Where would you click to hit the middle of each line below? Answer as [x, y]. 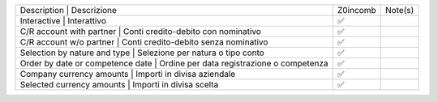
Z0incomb [356, 10]
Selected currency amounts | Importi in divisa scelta [119, 85]
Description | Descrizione [69, 10]
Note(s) [400, 10]
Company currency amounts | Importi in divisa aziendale [128, 74]
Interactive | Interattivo [63, 21]
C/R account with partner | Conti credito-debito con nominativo [140, 31]
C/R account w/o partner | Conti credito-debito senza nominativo [144, 42]
